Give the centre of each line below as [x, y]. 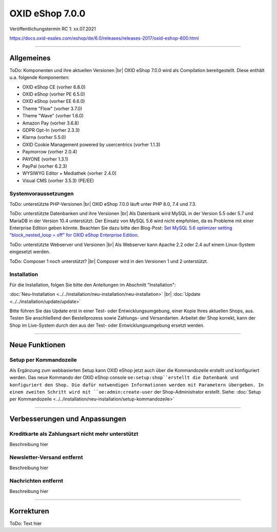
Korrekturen [29, 511]
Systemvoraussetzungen [42, 194]
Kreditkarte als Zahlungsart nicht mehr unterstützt [74, 434]
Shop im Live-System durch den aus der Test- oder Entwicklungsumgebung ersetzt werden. [107, 325]
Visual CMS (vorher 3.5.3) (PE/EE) [58, 181]
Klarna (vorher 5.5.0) [44, 137]
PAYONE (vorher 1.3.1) [45, 159]
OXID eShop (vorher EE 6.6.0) [54, 101]
